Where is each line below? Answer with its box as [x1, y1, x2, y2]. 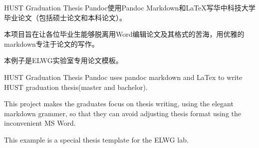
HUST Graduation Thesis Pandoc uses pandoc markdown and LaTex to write [4, 72, 243, 82]
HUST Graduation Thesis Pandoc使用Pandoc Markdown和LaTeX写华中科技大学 [4, 2, 256, 12]
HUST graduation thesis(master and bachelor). [4, 81, 148, 92]
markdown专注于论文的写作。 [4, 38, 99, 49]
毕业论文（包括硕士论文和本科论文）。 [4, 12, 126, 22]
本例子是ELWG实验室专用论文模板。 [4, 55, 123, 66]
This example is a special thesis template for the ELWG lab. [4, 134, 189, 145]
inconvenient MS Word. [4, 118, 76, 128]
